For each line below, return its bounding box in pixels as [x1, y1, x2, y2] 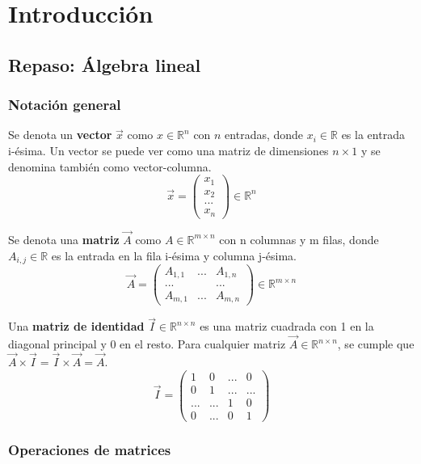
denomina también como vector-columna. [8, 158, 212, 175]
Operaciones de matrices [8, 439, 171, 459]
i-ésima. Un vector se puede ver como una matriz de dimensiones [8, 141, 329, 158]
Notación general [8, 95, 121, 115]
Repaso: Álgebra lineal [8, 52, 201, 77]
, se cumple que [337, 335, 415, 352]
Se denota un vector [8, 126, 112, 143]
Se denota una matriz [8, 230, 120, 247]
